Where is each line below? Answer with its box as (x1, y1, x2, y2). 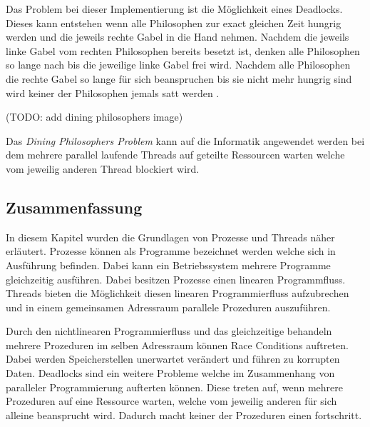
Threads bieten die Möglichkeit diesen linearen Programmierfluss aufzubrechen (6, 286, 349, 301)
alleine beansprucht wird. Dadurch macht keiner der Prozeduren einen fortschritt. (6, 407, 362, 422)
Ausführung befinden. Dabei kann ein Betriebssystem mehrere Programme (6, 257, 331, 272)
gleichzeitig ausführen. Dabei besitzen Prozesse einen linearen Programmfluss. (6, 271, 346, 286)
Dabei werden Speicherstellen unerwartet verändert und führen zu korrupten (6, 351, 340, 366)
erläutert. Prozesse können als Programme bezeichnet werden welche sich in (6, 243, 336, 258)
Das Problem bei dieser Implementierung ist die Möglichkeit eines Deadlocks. (6, 1, 343, 16)
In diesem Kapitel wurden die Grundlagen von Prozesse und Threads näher (6, 229, 335, 244)
